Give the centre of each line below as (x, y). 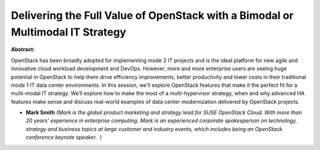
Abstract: (23, 50)
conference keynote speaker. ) (64, 137)
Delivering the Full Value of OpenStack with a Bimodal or (152, 15)
